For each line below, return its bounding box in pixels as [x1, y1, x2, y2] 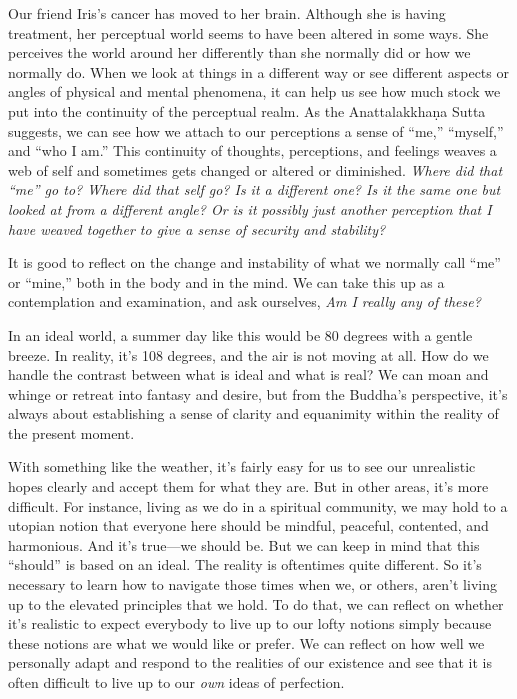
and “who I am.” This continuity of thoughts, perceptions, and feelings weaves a [8, 140, 497, 161]
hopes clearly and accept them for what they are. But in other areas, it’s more [8, 476, 489, 497]
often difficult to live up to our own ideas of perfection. [8, 672, 345, 692]
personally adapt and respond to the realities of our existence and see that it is [8, 652, 493, 673]
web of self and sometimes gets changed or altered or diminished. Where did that [8, 159, 503, 180]
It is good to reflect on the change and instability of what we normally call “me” [8, 252, 501, 273]
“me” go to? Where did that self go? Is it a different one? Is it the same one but [8, 179, 501, 200]
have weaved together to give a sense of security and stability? [8, 218, 386, 239]
